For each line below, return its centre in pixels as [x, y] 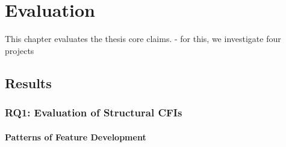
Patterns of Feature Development [76, 136]
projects [20, 50]
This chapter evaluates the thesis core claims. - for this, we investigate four [143, 39]
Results [28, 82]
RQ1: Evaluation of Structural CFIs [94, 112]
